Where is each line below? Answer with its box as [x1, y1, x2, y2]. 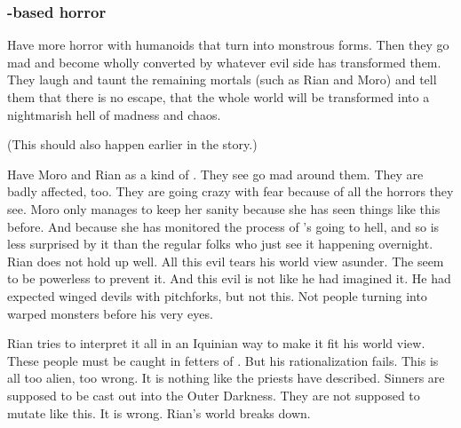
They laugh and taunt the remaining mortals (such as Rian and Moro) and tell [7, 70, 437, 89]
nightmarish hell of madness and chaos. [7, 105, 221, 123]
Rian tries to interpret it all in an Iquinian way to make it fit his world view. [7, 334, 425, 353]
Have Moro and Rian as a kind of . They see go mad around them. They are [7, 164, 424, 183]
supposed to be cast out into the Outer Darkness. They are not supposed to [7, 385, 420, 404]
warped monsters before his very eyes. [7, 304, 213, 322]
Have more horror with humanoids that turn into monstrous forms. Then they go [7, 36, 449, 54]
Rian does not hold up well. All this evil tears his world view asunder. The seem [7, 251, 444, 270]
